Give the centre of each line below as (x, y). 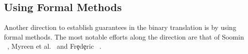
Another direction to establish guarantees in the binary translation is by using (120, 27)
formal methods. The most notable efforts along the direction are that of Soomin (124, 36)
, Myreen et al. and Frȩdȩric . (55, 46)
